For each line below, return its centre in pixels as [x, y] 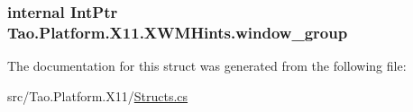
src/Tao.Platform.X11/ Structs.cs [98, 95]
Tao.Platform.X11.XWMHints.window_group [178, 32]
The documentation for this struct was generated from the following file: [207, 66]
